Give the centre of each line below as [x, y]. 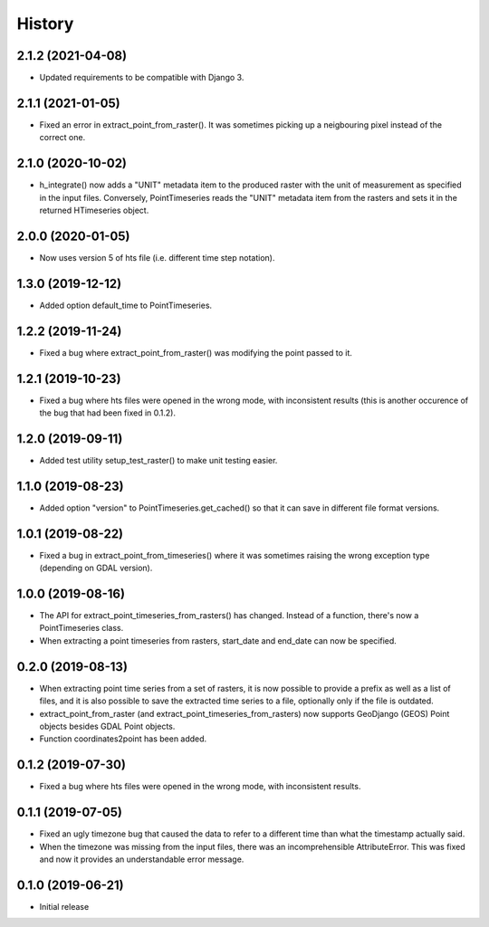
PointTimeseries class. [81, 628]
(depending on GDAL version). [96, 568]
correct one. [62, 138]
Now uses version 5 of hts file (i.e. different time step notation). [157, 257]
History [45, 24]
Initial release [64, 906]
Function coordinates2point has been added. [123, 739]
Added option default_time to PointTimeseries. [126, 305]
